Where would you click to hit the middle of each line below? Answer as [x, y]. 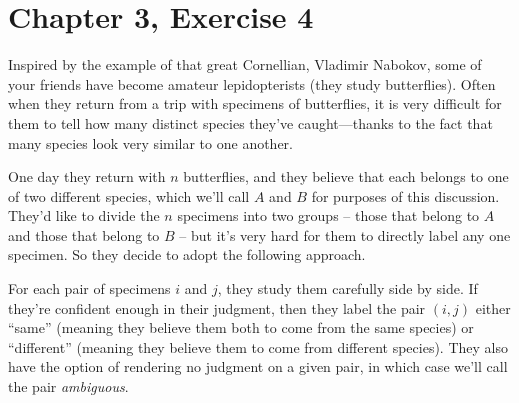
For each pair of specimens [89, 288]
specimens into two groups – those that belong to [328, 215]
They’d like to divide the [84, 215]
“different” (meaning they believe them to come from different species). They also [258, 346]
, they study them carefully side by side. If [347, 288]
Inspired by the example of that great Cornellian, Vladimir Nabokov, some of [245, 64]
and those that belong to [84, 234]
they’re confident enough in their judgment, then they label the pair [217, 307]
